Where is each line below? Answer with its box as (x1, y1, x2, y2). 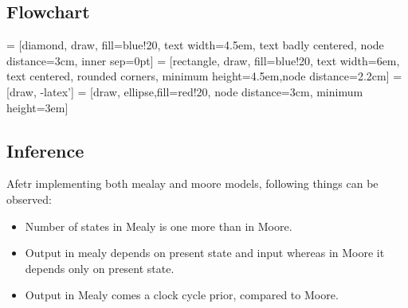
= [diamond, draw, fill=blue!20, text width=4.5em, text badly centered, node (6, 37, 384, 53)
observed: (6, 190, 52, 207)
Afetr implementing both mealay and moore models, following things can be (6, 175, 379, 192)
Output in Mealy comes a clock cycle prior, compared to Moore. (25, 287, 339, 303)
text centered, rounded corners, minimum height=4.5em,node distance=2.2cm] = (6, 68, 402, 84)
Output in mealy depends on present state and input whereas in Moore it (25, 244, 385, 261)
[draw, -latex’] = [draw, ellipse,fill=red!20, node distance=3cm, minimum (6, 83, 363, 99)
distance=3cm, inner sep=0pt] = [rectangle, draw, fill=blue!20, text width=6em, (6, 52, 400, 68)
